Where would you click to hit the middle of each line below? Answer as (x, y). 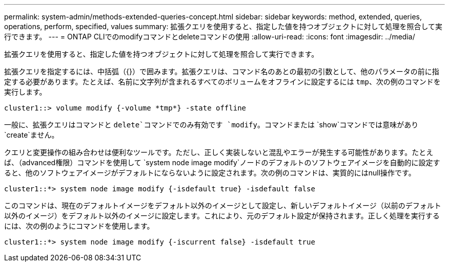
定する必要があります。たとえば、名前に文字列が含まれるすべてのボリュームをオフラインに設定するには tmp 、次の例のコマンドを (222, 82)
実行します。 (25, 92)
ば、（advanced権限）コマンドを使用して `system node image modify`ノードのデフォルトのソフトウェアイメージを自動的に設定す (222, 162)
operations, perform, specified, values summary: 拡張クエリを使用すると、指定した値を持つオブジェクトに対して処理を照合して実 (223, 26)
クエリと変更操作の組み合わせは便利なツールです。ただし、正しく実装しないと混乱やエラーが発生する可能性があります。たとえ (219, 152)
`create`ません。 (32, 135)
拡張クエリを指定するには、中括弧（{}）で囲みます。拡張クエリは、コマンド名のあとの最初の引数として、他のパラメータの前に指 (222, 71)
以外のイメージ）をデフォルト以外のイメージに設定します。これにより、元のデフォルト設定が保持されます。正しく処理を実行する (222, 216)
